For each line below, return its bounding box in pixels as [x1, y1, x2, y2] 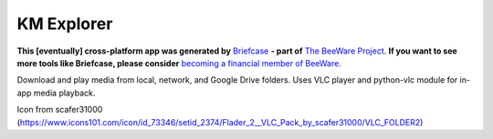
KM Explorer [16, 14, 113, 34]
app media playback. [16, 87, 96, 98]
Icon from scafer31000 [16, 104, 103, 115]
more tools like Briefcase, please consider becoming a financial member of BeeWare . [16, 57, 341, 68]
